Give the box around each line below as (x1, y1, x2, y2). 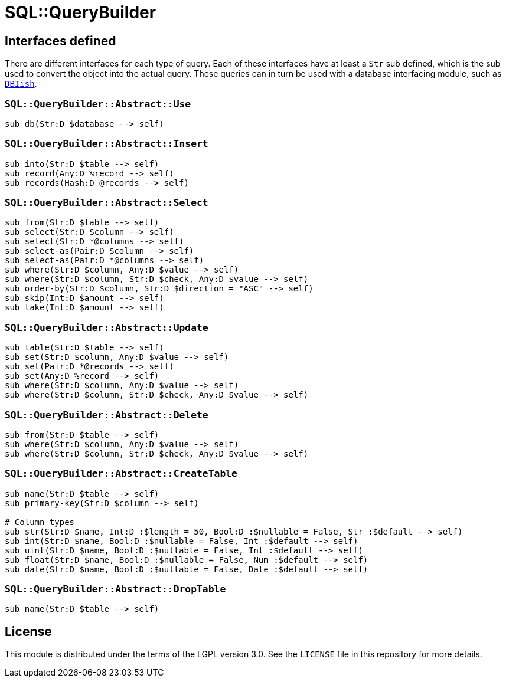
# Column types (5, 517, 75, 527)
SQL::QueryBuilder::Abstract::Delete (5, 409, 208, 421)
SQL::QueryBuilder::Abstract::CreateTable (5, 468, 237, 480)
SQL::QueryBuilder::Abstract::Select (5, 197, 208, 209)
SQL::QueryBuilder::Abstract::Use (5, 98, 191, 110)
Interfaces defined (5, 33, 116, 48)
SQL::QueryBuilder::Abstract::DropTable (5, 583, 226, 595)
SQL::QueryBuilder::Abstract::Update (5, 322, 208, 333)
